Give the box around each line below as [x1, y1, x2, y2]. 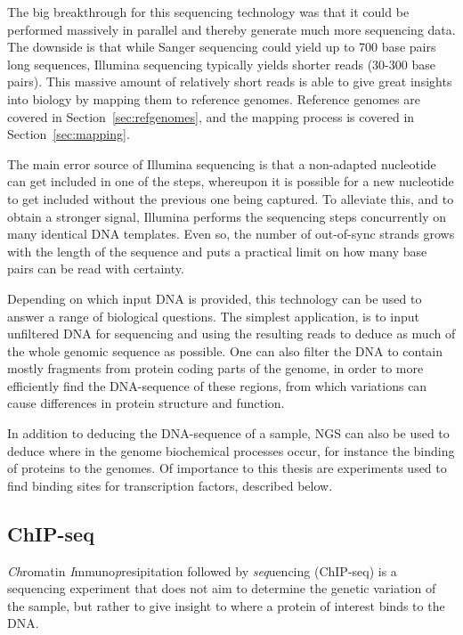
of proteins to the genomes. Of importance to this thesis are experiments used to [7, 459, 447, 477]
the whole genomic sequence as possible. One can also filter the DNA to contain [7, 341, 443, 360]
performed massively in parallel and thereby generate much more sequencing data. [7, 20, 456, 38]
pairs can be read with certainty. [7, 259, 184, 278]
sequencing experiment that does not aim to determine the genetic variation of [7, 579, 436, 598]
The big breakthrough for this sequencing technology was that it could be [7, 3, 410, 20]
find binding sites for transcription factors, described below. [7, 476, 333, 494]
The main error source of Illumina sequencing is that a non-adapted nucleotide [7, 154, 436, 173]
